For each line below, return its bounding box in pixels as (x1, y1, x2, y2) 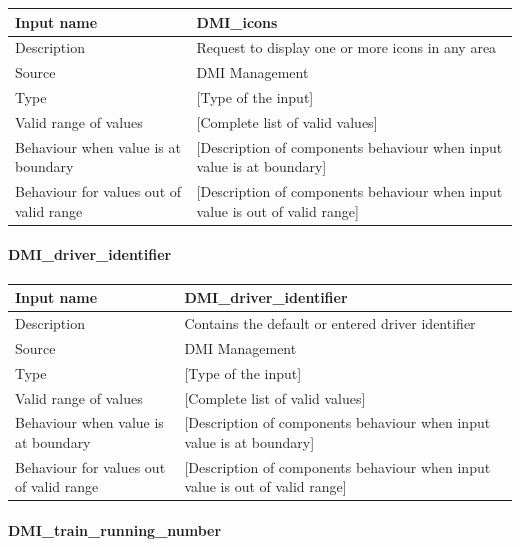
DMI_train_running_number (8, 520, 222, 541)
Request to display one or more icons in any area (196, 37, 497, 58)
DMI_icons (196, 11, 278, 32)
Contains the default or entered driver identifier (184, 312, 476, 333)
